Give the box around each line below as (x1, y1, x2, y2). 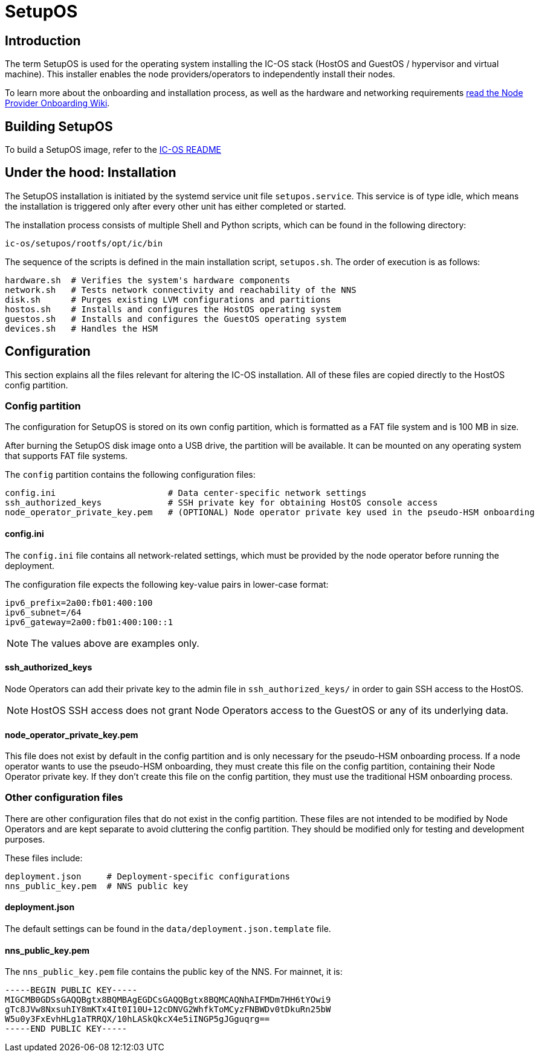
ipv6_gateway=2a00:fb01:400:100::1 (5, 617, 173, 627)
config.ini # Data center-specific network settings (5, 488, 367, 498)
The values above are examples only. (31, 637, 199, 649)
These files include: (5, 852, 83, 863)
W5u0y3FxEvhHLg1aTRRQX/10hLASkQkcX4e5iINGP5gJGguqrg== (5, 1014, 270, 1024)
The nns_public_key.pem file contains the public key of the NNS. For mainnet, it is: (5, 966, 343, 977)
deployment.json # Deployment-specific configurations (5, 871, 291, 881)
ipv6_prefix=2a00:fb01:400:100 (5, 597, 153, 608)
